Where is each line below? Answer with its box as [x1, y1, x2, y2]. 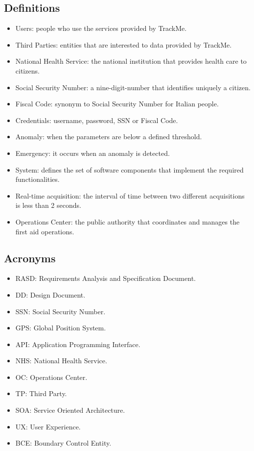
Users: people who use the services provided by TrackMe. [15, 23, 187, 33]
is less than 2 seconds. [15, 200, 81, 210]
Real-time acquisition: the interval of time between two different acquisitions [15, 190, 245, 200]
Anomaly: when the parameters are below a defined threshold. [15, 131, 202, 142]
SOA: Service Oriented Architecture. [15, 405, 125, 415]
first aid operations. [15, 226, 74, 236]
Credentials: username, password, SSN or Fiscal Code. [15, 115, 178, 125]
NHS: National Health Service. [15, 355, 107, 366]
